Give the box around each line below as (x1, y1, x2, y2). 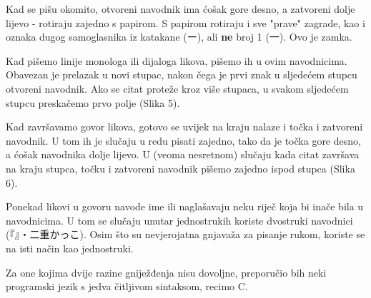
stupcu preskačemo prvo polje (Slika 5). (6, 95, 180, 110)
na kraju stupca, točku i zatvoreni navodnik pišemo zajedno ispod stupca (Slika (6, 160, 355, 175)
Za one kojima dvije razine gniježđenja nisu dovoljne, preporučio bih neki (6, 264, 327, 279)
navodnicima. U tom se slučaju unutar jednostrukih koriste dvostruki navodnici (6, 212, 353, 227)
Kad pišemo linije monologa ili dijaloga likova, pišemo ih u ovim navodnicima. (6, 53, 347, 68)
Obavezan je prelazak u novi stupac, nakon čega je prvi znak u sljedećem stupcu (6, 67, 357, 82)
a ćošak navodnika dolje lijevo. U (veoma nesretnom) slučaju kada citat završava (6, 147, 360, 162)
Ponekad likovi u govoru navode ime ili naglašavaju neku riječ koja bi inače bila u (6, 199, 364, 214)
